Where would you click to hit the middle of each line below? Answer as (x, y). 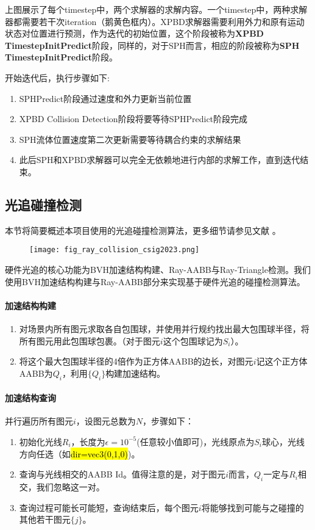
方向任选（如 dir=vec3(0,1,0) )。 (80, 453)
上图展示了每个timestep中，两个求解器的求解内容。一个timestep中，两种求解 (156, 9)
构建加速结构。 (136, 373)
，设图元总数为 (106, 421)
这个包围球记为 (193, 340)
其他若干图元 (45, 519)
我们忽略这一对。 (70, 486)
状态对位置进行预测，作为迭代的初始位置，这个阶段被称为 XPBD (134, 33)
